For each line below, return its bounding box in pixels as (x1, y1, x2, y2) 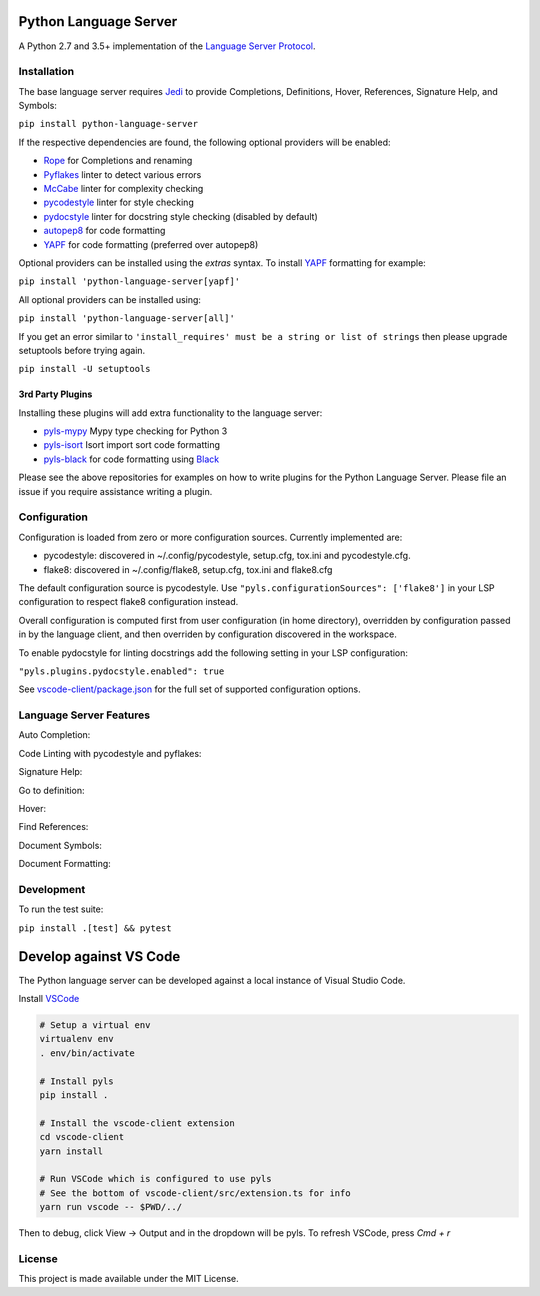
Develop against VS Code (18, 948, 181, 965)
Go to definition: (18, 784, 85, 796)
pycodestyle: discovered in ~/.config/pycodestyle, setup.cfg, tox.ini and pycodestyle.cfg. (43, 550, 411, 562)
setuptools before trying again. (18, 344, 146, 356)
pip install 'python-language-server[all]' (18, 313, 235, 324)
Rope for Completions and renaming (43, 155, 193, 167)
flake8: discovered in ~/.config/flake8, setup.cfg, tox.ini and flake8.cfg (43, 563, 333, 575)
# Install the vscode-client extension (39, 1117, 235, 1129)
